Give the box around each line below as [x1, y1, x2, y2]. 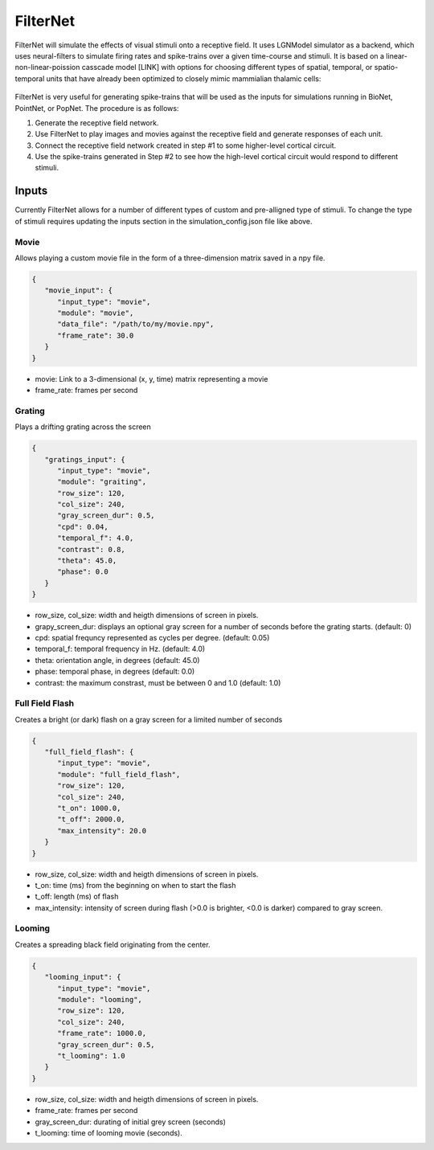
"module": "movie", [57, 309, 134, 317]
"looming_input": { [44, 972, 121, 982]
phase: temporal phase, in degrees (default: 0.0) [35, 667, 195, 677]
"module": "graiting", [57, 477, 147, 486]
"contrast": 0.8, [57, 545, 126, 554]
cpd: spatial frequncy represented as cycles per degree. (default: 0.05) [35, 632, 270, 642]
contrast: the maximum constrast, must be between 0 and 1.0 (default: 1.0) [35, 677, 281, 687]
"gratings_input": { [44, 455, 126, 464]
